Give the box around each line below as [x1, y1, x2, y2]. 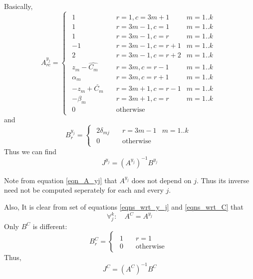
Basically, [4, 1, 33, 11]
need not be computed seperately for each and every [4, 185, 164, 195]
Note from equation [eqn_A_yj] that [4, 175, 117, 185]
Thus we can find [4, 146, 57, 156]
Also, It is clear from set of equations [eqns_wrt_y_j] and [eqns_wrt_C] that [4, 201, 244, 212]
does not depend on [131, 175, 192, 185]
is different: [32, 221, 67, 231]
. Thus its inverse [196, 175, 250, 185]
